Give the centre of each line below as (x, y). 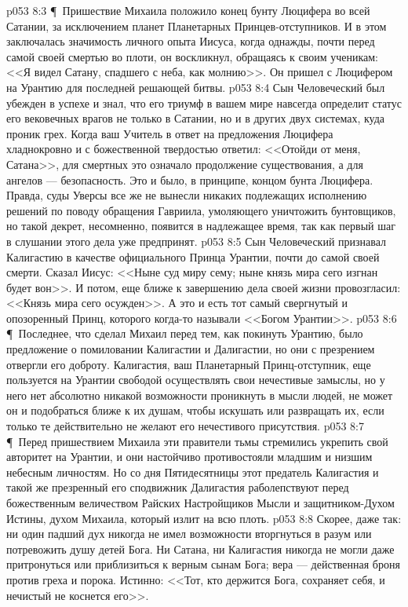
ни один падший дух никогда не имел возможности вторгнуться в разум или (189, 534)
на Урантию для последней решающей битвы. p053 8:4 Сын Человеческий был (196, 87)
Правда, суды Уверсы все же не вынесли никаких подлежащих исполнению (187, 195)
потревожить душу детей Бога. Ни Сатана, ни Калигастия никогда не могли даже (200, 548)
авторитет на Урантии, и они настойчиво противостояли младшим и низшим (189, 457)
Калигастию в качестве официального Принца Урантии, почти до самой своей (193, 256)
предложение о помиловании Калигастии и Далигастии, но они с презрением (191, 349)
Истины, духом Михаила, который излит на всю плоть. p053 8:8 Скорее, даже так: (204, 518)
